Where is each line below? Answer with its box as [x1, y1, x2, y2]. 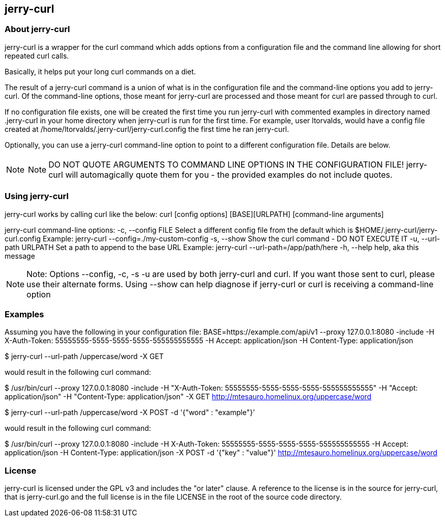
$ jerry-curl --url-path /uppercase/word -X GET [5, 352, 164, 361]
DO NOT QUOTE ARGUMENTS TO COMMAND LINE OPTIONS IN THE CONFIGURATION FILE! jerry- [48, 159, 428, 170]
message [5, 251, 35, 260]
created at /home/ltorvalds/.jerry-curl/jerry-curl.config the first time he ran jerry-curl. [5, 124, 289, 133]
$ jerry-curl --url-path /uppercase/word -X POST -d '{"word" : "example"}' [5, 408, 255, 417]
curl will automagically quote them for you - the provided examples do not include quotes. [48, 169, 393, 180]
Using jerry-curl [5, 191, 69, 202]
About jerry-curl [5, 24, 70, 35]
